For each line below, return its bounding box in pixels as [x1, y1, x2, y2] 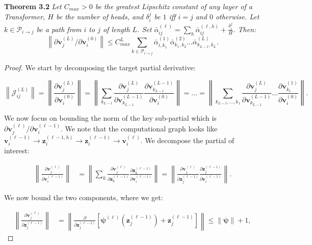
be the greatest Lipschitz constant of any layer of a [95, 1, 252, 11]
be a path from [36, 23, 82, 34]
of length [102, 23, 130, 34]
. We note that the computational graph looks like [60, 123, 218, 133]
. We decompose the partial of [140, 134, 235, 145]
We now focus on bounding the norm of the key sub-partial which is [4, 113, 217, 123]
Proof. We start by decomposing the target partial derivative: [4, 62, 196, 72]
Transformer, [4, 11, 45, 21]
